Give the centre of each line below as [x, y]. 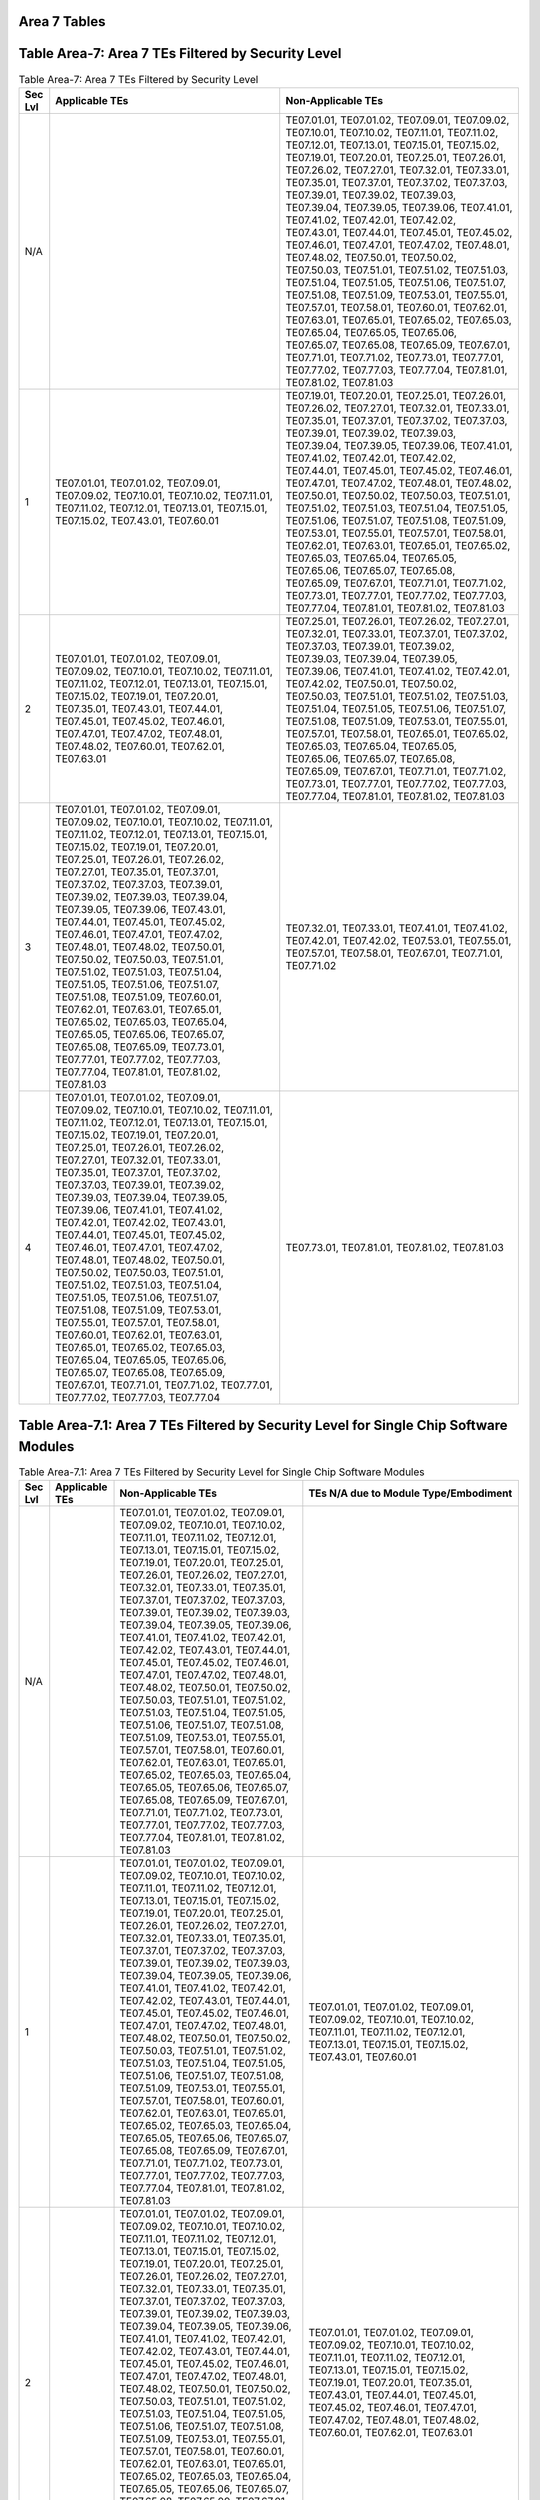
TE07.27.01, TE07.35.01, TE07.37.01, [137, 872]
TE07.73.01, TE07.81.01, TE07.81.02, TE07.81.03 [394, 1247]
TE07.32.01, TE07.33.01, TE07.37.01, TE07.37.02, [397, 633]
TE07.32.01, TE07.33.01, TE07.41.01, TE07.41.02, [397, 928]
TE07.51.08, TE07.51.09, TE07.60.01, [138, 997]
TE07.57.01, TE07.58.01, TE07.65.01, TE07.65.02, [397, 733]
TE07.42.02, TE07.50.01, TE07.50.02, [371, 683]
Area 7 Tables [62, 21]
